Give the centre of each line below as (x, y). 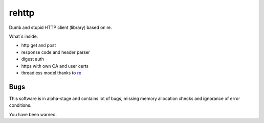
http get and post (39, 45)
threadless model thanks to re (51, 73)
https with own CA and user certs (55, 66)
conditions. (20, 105)
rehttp (22, 13)
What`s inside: (23, 36)
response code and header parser (56, 52)
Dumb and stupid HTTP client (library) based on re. (61, 27)
